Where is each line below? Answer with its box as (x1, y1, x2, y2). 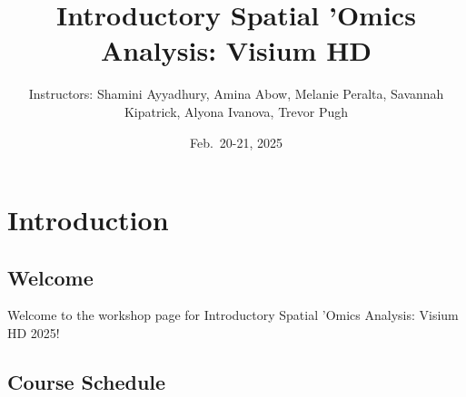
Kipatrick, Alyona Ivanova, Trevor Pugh (124, 102, 349, 121)
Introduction (7, 201, 169, 238)
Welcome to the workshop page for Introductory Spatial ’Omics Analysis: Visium (7, 305, 459, 324)
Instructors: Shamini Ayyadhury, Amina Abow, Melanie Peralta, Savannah (28, 84, 444, 103)
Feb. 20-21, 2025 (189, 132, 283, 151)
